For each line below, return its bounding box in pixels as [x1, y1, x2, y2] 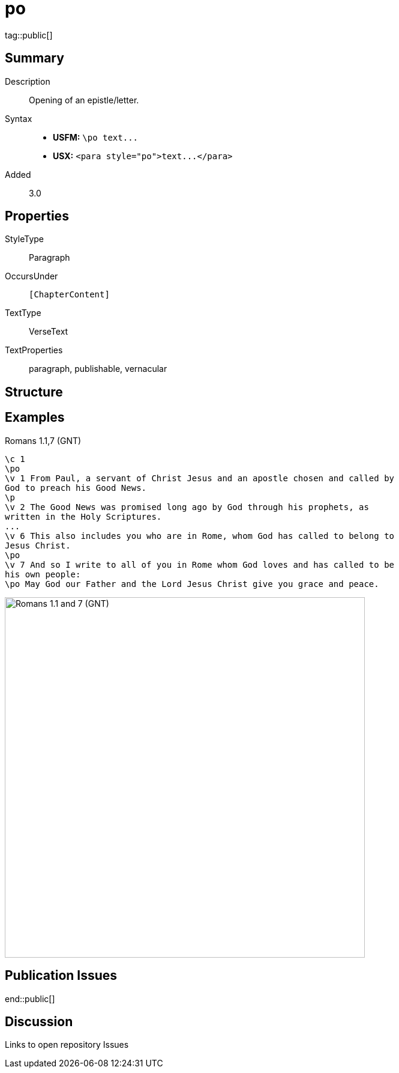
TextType [5, 308, 41, 318]
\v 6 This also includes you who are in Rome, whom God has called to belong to [5, 530, 395, 541]
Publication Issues [5, 968, 118, 983]
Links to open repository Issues [5, 1039, 129, 1050]
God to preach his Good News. [5, 482, 147, 493]
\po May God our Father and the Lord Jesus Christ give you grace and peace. [5, 579, 379, 589]
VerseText [29, 326, 68, 337]
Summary [5, 50, 64, 66]
